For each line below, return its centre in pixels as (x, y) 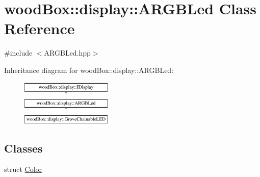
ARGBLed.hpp (67, 53)
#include (18, 53)
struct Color (23, 169)
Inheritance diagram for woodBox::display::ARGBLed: (89, 70)
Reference (40, 28)
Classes (23, 148)
